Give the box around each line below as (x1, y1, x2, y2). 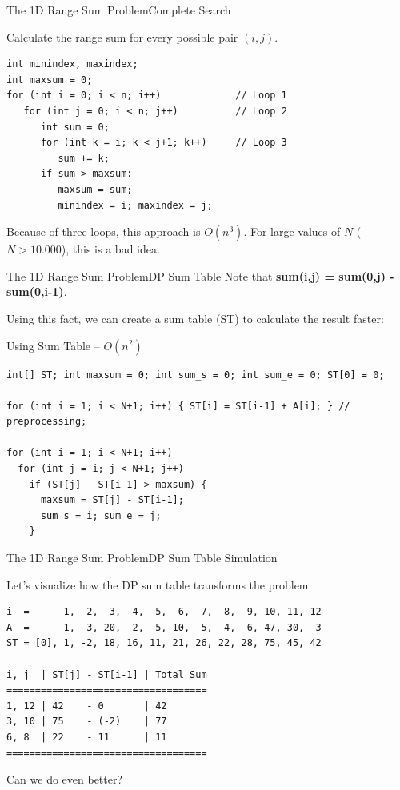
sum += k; (58, 152, 110, 164)
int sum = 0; (40, 121, 110, 133)
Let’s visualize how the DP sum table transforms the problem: (6, 576, 312, 592)
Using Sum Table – (6, 337, 100, 353)
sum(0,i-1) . (6, 283, 67, 300)
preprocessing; (6, 416, 87, 428)
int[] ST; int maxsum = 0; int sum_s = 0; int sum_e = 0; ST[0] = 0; (6, 369, 385, 381)
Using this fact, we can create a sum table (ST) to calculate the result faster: (6, 309, 384, 326)
